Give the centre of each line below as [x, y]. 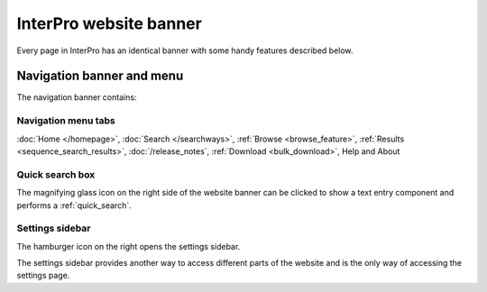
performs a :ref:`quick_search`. [74, 205]
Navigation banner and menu [100, 76]
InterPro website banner [109, 23]
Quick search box [56, 174]
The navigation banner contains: [77, 97]
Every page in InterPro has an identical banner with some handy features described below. [185, 50]
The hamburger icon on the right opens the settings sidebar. [129, 246]
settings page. [43, 276]
